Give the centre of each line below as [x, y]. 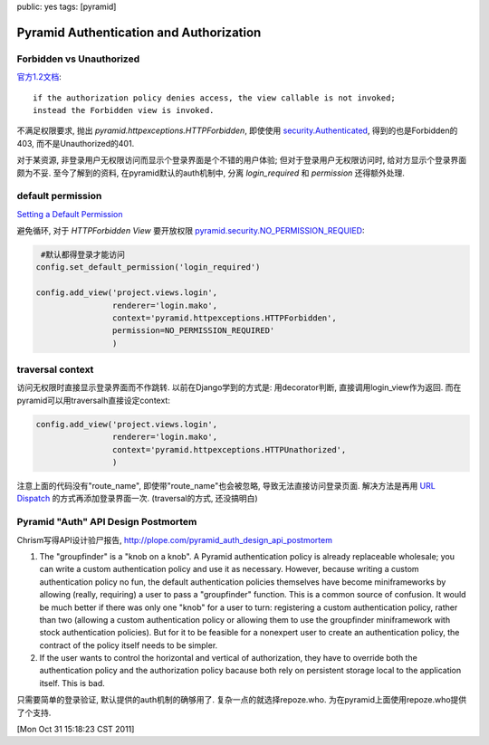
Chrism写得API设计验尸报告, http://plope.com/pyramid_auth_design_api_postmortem [174, 540]
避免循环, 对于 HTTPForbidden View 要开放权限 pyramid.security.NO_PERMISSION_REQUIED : [191, 231]
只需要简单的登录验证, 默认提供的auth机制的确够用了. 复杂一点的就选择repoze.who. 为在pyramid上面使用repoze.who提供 [242, 700]
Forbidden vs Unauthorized [78, 59]
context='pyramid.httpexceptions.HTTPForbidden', [224, 318]
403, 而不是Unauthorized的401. [76, 143]
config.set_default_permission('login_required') [148, 267]
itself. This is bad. [72, 683]
